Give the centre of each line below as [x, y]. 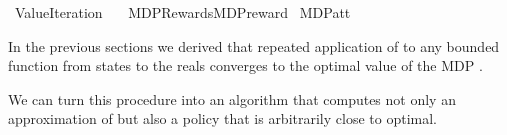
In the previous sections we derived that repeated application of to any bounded [254, 45]
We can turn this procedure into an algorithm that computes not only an [232, 98]
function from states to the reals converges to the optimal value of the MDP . [245, 65]
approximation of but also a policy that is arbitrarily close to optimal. [222, 118]
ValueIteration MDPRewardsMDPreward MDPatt [182, 12]
